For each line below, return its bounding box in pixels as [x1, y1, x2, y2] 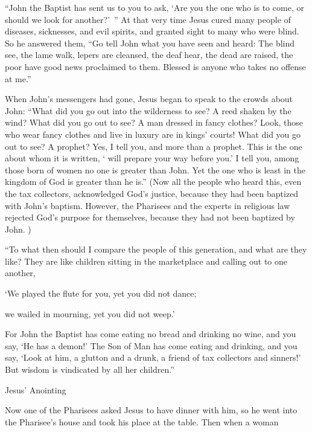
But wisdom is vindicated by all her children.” [5, 363, 174, 376]
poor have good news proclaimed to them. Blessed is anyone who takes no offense [5, 60, 306, 73]
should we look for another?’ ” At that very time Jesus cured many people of [5, 13, 291, 25]
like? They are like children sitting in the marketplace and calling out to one [5, 254, 288, 267]
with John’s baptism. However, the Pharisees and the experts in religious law [5, 199, 290, 211]
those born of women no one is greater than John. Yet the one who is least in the [5, 163, 305, 176]
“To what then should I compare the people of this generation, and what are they [5, 243, 307, 256]
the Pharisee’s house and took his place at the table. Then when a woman [5, 415, 279, 428]
